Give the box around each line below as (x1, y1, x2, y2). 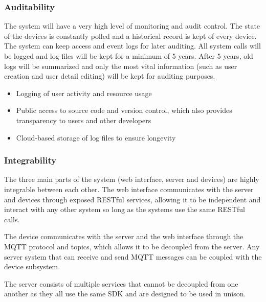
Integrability (4, 154, 57, 167)
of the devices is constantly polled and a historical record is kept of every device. (4, 30, 257, 41)
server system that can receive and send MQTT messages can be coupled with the (4, 251, 262, 262)
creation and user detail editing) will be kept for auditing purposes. (4, 71, 215, 81)
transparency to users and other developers (16, 114, 151, 125)
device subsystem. (4, 261, 60, 272)
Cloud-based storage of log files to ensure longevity (16, 132, 176, 143)
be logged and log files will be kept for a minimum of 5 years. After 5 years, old (4, 51, 253, 61)
